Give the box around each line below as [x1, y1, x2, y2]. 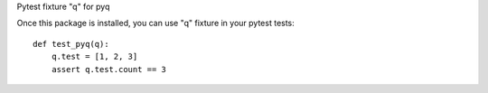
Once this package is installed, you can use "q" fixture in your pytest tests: [16, 18, 296, 29]
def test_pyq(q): [33, 39, 109, 49]
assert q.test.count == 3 [51, 64, 167, 74]
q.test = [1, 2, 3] [51, 51, 138, 62]
